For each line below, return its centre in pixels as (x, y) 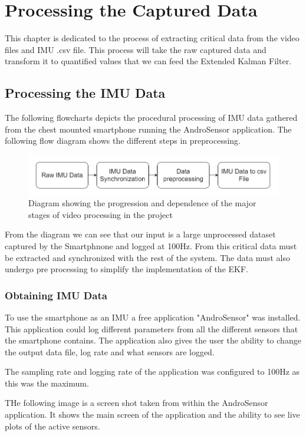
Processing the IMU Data (85, 93)
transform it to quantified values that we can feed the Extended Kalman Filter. (148, 61)
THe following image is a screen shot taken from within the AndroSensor (136, 403)
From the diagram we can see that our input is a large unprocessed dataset (140, 234)
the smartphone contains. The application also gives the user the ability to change (153, 340)
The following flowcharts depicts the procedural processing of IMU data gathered (151, 118)
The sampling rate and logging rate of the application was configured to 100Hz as (152, 371)
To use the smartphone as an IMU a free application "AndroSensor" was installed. (153, 317)
